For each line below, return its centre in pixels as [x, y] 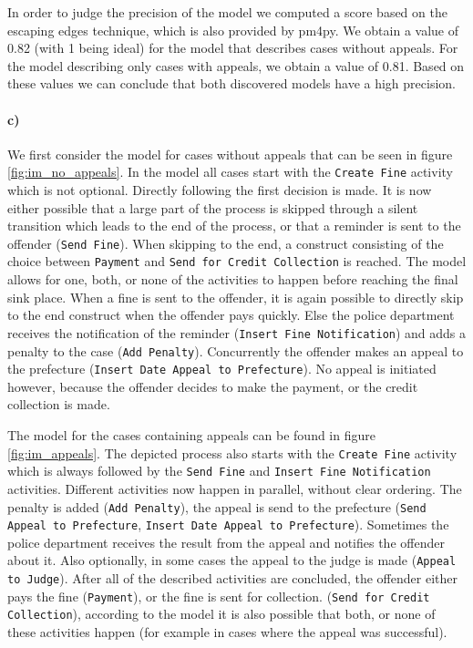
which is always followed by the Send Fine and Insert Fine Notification [219, 471]
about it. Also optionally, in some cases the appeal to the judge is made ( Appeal [232, 560]
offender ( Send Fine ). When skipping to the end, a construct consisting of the [226, 243]
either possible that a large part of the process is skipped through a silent [213, 207]
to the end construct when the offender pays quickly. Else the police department [231, 315]
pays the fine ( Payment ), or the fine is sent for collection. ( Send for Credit [219, 596]
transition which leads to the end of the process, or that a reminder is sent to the [234, 226]
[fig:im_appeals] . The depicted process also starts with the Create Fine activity [232, 453]
